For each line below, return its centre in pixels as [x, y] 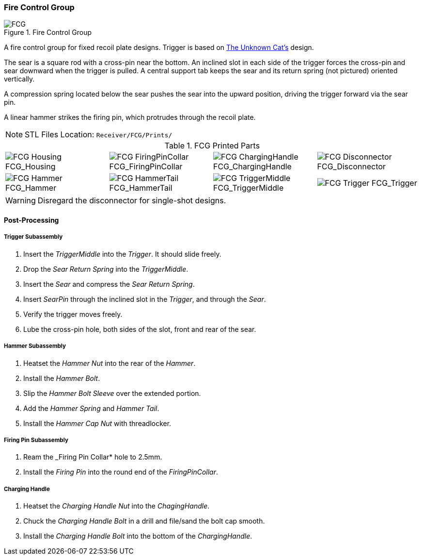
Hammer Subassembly [35, 346]
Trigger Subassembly [33, 237]
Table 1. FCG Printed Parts [212, 146]
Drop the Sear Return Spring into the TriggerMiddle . [106, 269]
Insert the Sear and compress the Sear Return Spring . [109, 284]
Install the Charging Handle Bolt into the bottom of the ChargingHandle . [138, 536]
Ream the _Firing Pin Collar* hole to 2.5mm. [93, 457]
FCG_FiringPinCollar [146, 167]
